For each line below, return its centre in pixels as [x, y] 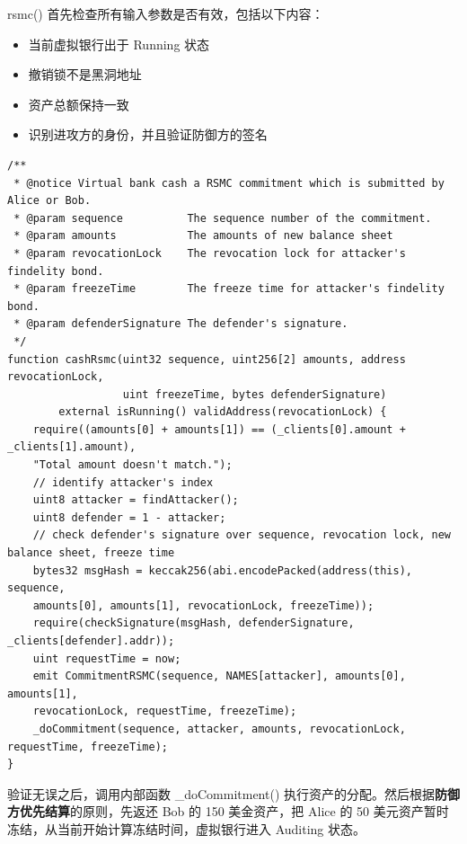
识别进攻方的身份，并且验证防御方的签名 [148, 134]
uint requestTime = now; [107, 658]
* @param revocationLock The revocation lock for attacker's [210, 253]
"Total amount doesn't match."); [132, 465]
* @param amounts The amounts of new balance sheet [203, 236]
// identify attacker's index [123, 482]
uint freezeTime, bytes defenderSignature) [255, 394]
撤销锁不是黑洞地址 [85, 74]
